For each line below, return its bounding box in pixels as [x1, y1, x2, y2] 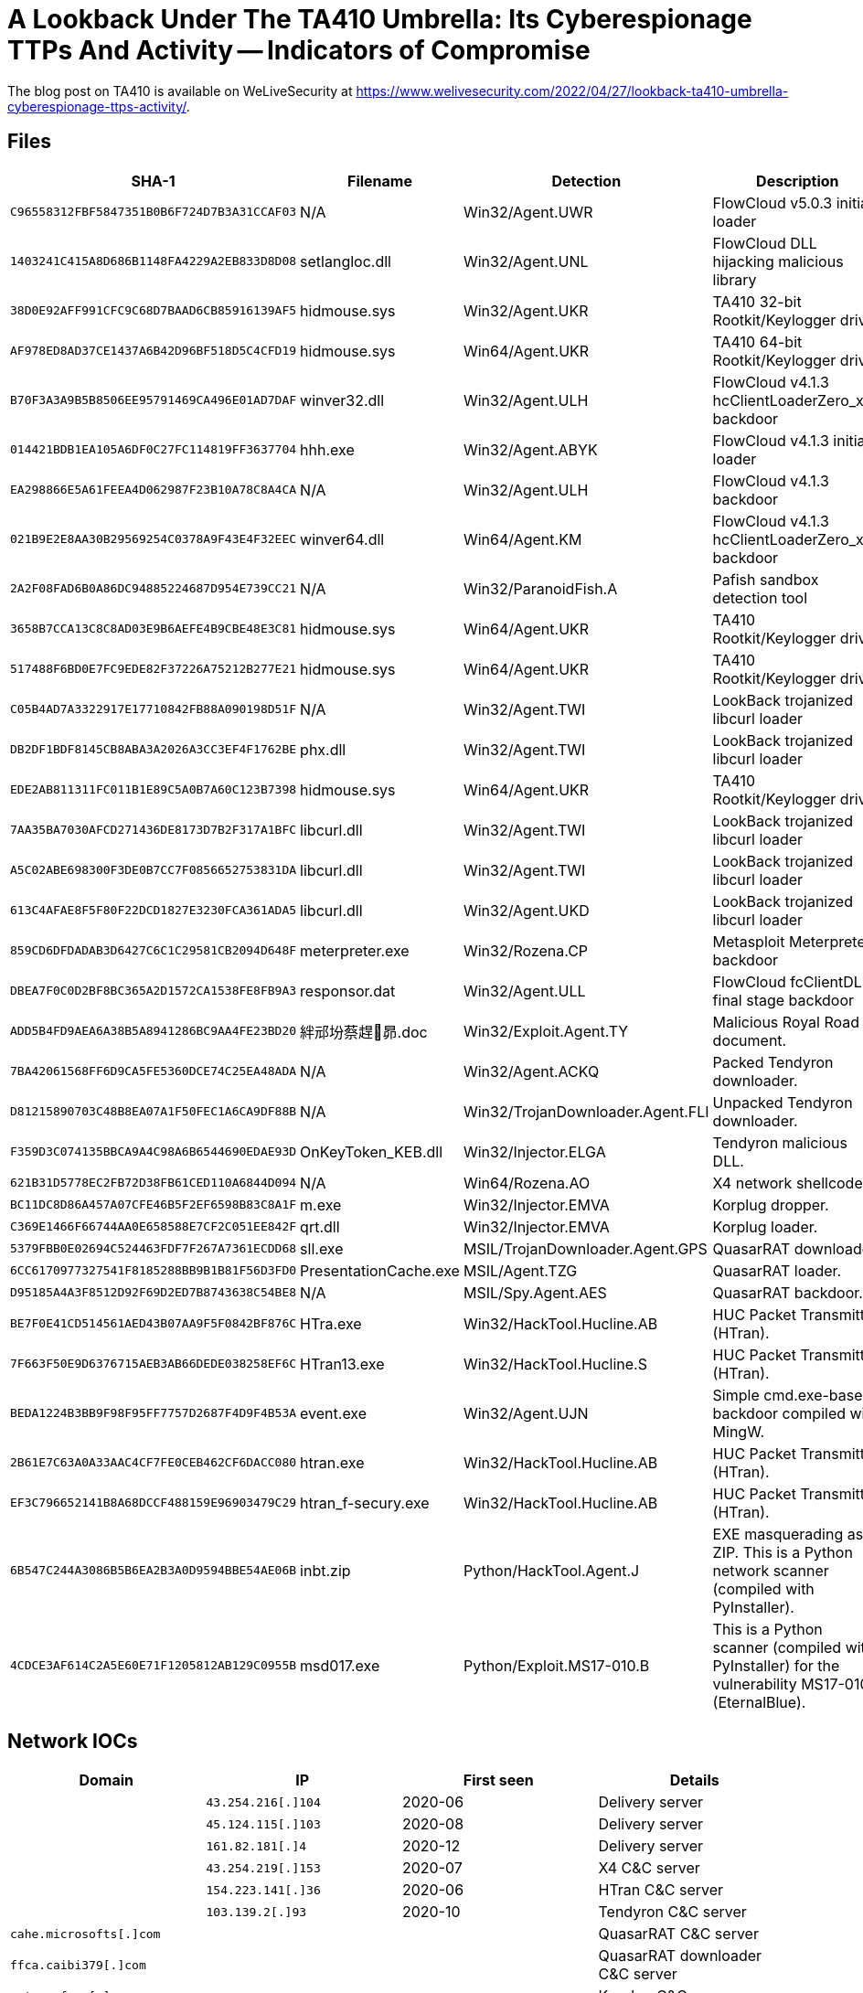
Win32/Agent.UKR [463, 301, 589, 320]
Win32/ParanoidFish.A [463, 579, 618, 598]
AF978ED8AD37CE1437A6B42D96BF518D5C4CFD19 [10, 344, 297, 358]
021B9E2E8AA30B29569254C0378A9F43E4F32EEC [10, 532, 297, 547]
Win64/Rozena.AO [463, 1173, 591, 1192]
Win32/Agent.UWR [463, 202, 593, 221]
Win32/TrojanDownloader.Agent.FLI [463, 1102, 709, 1121]
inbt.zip [300, 1561, 351, 1580]
